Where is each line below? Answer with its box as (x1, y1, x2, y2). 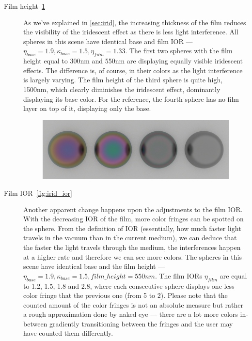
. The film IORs (155, 270, 202, 280)
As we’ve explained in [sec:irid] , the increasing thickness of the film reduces (23, 17, 246, 27)
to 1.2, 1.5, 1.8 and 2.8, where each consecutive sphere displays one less (23, 280, 235, 291)
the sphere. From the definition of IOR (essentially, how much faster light (23, 223, 241, 233)
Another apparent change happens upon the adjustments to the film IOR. (23, 204, 243, 214)
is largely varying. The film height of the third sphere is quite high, (23, 75, 223, 85)
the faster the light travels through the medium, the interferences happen (23, 242, 241, 252)
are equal (220, 270, 247, 280)
